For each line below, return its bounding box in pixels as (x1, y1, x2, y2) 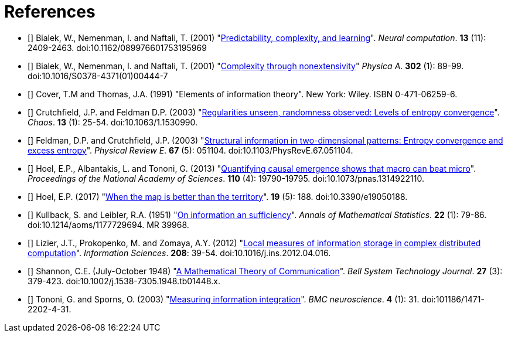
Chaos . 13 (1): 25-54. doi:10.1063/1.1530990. (28, 117, 198, 127)
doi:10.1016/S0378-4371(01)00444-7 (28, 70, 168, 81)
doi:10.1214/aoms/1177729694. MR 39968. (28, 219, 189, 230)
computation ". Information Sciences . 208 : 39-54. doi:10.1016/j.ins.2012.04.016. (28, 247, 331, 258)
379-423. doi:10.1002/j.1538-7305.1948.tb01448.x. (28, 275, 220, 286)
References (4, 2, 96, 22)
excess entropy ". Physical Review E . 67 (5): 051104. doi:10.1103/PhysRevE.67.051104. (28, 145, 353, 155)
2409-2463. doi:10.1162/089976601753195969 (28, 42, 207, 53)
